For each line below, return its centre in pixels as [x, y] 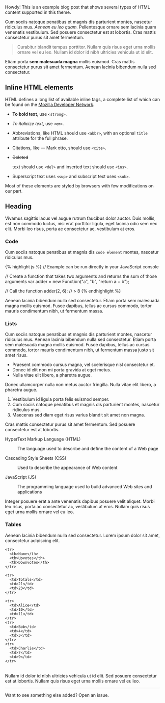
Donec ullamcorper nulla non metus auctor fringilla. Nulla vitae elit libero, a [81, 385]
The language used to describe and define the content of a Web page [88, 449]
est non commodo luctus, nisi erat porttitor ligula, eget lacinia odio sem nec [81, 223]
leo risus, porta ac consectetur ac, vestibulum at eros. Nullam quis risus [78, 507]
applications [30, 492]
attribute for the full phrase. [40, 138]
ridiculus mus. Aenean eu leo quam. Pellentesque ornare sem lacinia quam [81, 27]
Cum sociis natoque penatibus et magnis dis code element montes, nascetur [82, 252]
